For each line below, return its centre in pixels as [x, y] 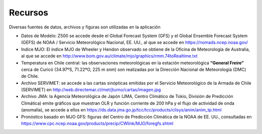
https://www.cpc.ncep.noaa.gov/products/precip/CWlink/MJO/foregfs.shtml [97, 123]
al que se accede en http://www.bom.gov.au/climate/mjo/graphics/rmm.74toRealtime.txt [109, 56]
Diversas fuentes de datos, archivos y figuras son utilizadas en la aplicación [85, 27]
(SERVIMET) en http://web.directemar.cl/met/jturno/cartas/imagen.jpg [91, 90]
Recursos [29, 13]
